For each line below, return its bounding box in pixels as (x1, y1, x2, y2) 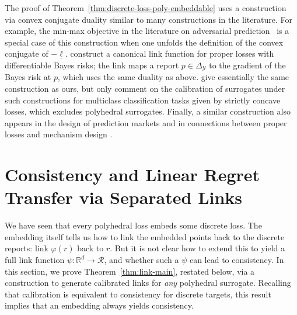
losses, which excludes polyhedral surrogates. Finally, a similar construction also (5, 105, 291, 117)
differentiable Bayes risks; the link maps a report (5, 58, 179, 71)
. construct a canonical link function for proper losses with (65, 47, 274, 60)
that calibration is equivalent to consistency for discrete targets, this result (5, 288, 271, 300)
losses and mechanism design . (5, 128, 113, 140)
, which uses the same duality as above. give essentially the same (58, 71, 289, 83)
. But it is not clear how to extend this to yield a (110, 242, 285, 254)
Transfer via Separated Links (5, 185, 243, 209)
